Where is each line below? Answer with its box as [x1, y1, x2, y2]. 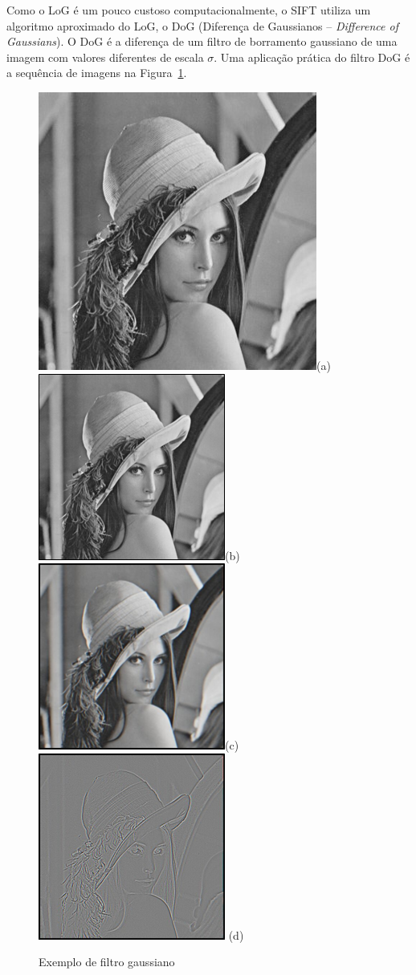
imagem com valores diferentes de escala [6, 48, 204, 65]
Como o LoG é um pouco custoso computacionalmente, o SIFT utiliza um [6, 2, 371, 18]
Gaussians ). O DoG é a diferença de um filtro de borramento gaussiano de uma [6, 33, 398, 50]
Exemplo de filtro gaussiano [39, 953, 175, 970]
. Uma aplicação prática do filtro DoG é [214, 48, 410, 65]
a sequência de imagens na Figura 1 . [6, 64, 187, 81]
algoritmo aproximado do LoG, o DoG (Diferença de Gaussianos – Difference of [6, 17, 398, 34]
